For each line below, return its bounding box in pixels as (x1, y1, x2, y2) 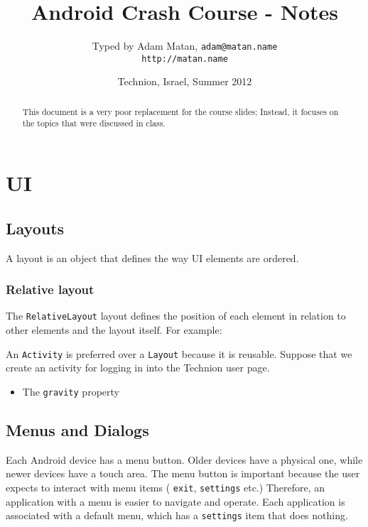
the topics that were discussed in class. (22, 117, 166, 129)
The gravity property (22, 384, 119, 398)
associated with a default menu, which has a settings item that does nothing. (6, 508, 348, 523)
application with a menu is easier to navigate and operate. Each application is (6, 494, 345, 509)
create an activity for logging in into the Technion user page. (6, 360, 270, 375)
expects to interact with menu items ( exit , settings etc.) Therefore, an (6, 479, 325, 494)
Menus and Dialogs (6, 418, 149, 440)
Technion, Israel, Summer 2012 (117, 74, 252, 89)
